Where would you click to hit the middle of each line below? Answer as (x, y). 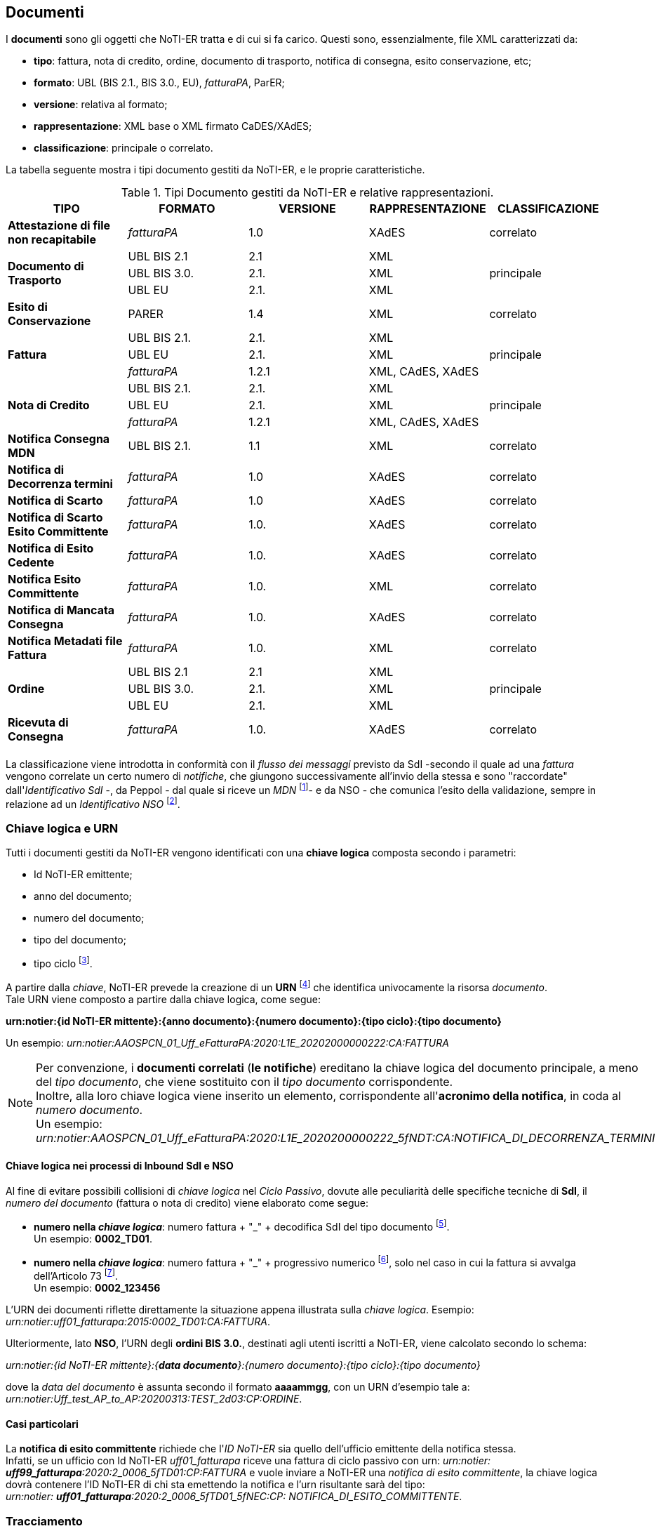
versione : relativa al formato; (101, 105)
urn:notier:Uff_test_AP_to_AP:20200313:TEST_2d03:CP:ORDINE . (154, 1398)
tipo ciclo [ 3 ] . (63, 963)
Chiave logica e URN (62, 829)
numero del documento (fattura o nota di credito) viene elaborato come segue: (187, 1203)
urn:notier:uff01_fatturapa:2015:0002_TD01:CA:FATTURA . (138, 1321)
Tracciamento (44, 1521)
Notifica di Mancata (61, 610)
